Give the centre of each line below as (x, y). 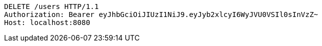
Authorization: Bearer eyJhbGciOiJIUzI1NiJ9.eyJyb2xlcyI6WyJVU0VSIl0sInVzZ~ (161, 14)
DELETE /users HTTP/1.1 (52, 6)
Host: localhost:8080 (47, 22)
